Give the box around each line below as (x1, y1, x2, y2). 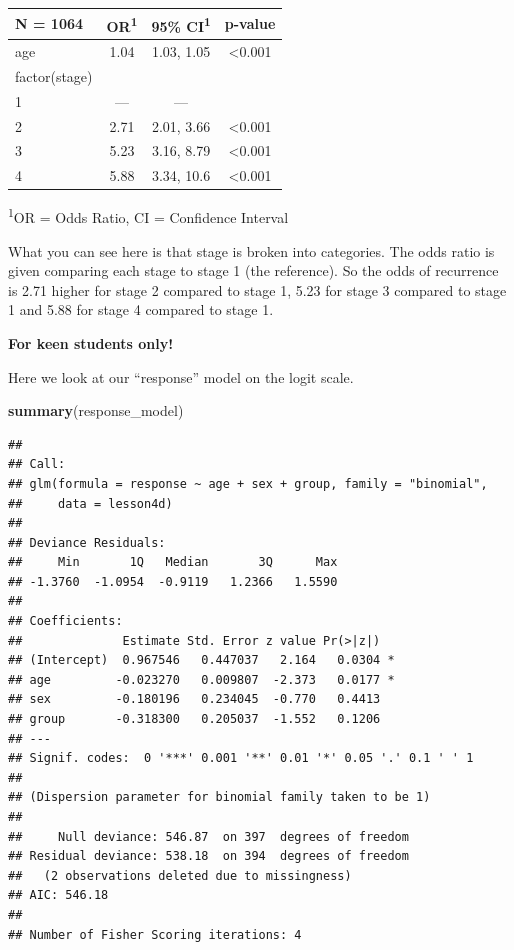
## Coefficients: (8, 614, 123, 629)
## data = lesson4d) (8, 496, 173, 511)
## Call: (8, 457, 66, 472)
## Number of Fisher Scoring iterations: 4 (8, 927, 302, 942)
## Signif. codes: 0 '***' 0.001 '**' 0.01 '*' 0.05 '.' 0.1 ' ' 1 (8, 751, 474, 766)
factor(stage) (15, 65, 93, 86)
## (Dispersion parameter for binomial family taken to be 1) (8, 790, 431, 805)
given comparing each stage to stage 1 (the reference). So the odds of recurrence (8, 260, 499, 281)
